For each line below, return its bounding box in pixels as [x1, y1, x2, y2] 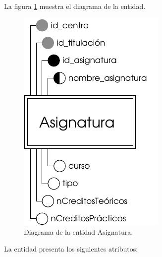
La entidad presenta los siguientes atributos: [4, 243, 138, 254]
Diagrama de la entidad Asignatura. [24, 227, 133, 237]
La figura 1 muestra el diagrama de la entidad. [4, 1, 146, 11]
